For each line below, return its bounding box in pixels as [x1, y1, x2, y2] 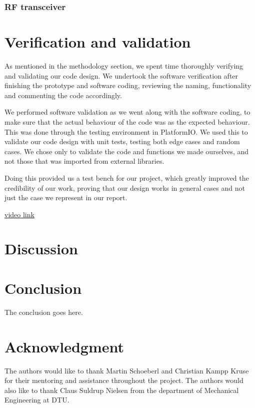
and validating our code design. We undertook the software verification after [4, 70, 238, 81]
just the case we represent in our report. [4, 192, 127, 203]
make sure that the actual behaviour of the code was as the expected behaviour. [4, 116, 250, 127]
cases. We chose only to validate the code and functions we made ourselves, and [4, 146, 249, 156]
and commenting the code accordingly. [4, 90, 122, 100]
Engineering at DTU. [4, 394, 69, 405]
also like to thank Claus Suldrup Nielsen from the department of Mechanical [4, 384, 239, 395]
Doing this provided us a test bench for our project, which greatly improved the [4, 172, 249, 183]
